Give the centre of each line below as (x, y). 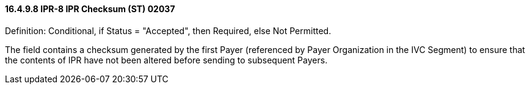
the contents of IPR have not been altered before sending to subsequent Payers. (166, 60)
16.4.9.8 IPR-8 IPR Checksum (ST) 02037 (90, 9)
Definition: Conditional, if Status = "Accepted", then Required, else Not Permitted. (168, 30)
